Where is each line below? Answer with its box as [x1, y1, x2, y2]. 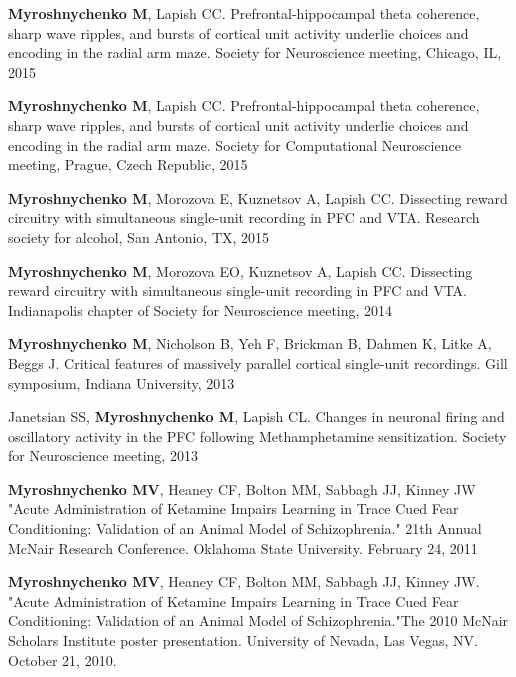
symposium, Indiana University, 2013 [8, 372, 235, 393]
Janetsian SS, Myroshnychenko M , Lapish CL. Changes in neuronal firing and [8, 406, 505, 427]
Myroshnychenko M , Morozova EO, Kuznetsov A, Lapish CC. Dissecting [8, 260, 473, 281]
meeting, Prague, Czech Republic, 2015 [8, 154, 248, 175]
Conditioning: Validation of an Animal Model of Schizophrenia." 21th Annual [8, 518, 482, 539]
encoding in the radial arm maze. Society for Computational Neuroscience [8, 134, 461, 155]
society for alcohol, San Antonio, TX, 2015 [8, 226, 270, 247]
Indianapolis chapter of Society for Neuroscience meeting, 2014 [8, 299, 393, 320]
